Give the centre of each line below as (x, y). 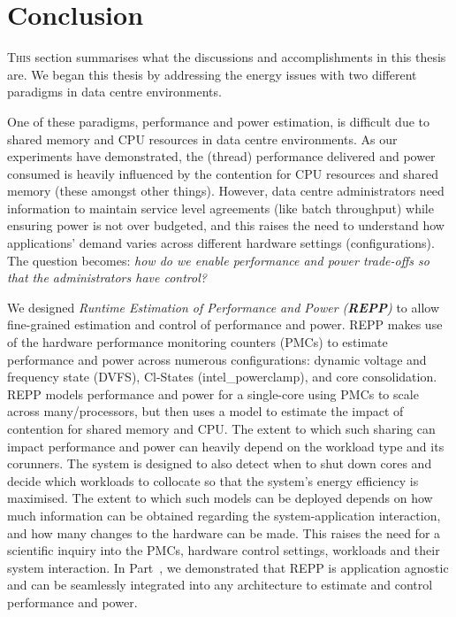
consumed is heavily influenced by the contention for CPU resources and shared (223, 173)
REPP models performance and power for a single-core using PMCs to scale (213, 393)
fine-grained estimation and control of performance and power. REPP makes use (225, 324)
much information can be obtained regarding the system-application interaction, (224, 515)
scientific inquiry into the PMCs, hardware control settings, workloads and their (224, 550)
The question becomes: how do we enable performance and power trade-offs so (218, 260)
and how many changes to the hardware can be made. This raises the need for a (224, 532)
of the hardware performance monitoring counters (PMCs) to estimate (198, 342)
